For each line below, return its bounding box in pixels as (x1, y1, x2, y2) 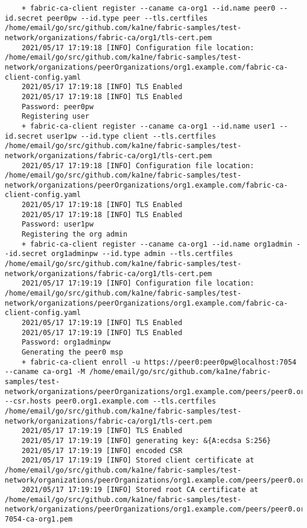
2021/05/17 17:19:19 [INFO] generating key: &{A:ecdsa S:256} (21, 436, 272, 445)
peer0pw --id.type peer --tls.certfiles (47, 14, 208, 22)
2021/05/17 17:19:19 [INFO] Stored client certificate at (21, 456, 254, 465)
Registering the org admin (21, 230, 128, 239)
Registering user (21, 112, 90, 121)
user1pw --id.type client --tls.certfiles (47, 132, 216, 140)
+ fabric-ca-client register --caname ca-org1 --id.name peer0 (21, 4, 276, 12)
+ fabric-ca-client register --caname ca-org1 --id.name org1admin (21, 240, 292, 248)
